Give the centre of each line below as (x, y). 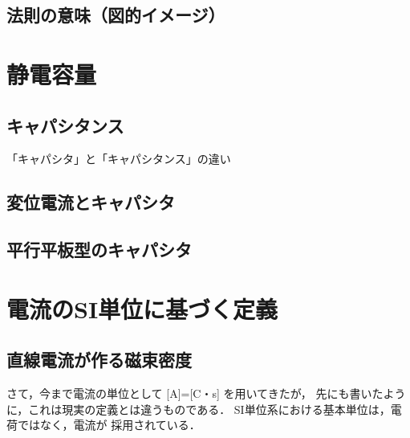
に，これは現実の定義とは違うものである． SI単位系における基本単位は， (199, 409)
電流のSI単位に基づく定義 (142, 308)
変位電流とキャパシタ (91, 202)
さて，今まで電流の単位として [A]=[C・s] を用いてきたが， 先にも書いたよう (206, 393)
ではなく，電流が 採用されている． (109, 425)
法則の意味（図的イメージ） (116, 15)
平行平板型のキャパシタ (99, 250)
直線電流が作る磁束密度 (99, 360)
